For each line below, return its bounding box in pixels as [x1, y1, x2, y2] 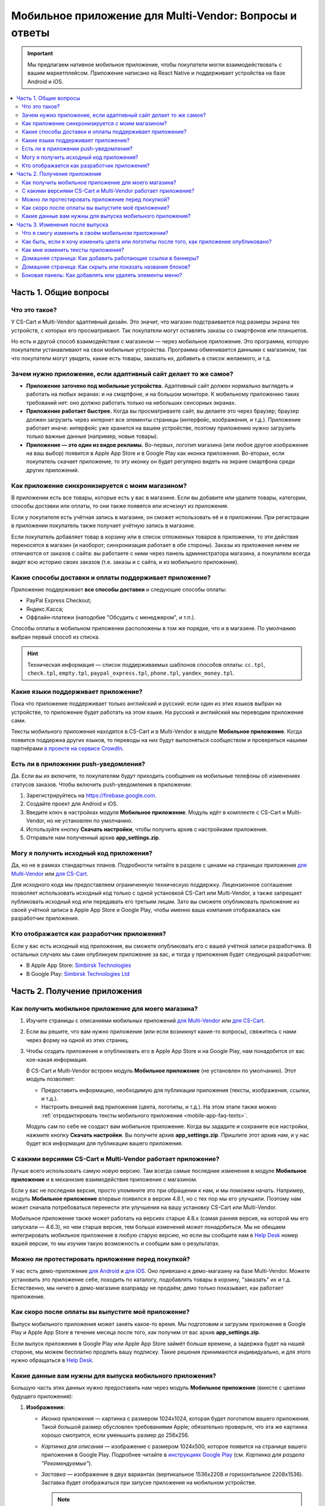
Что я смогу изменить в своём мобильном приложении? [22, 230, 169, 237]
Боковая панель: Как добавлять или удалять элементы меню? [22, 272, 182, 279]
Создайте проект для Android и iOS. [26, 800, 119, 807]
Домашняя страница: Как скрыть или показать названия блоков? [22, 263, 191, 270]
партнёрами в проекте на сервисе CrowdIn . [11, 745, 124, 752]
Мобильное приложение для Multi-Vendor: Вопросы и [11, 9, 297, 22]
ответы [11, 26, 50, 39]
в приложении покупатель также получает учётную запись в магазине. [11, 522, 196, 530]
